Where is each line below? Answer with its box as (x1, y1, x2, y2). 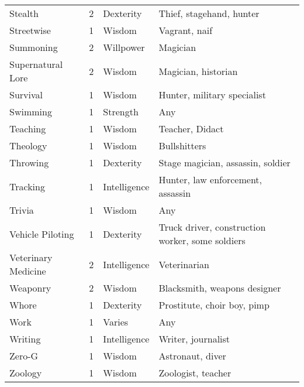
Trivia (9, 203, 34, 217)
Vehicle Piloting (9, 227, 74, 241)
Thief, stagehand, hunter (158, 6, 260, 20)
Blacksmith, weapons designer (158, 281, 281, 294)
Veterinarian (158, 257, 209, 271)
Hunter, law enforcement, (158, 173, 262, 186)
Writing (9, 332, 41, 345)
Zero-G (9, 349, 39, 362)
